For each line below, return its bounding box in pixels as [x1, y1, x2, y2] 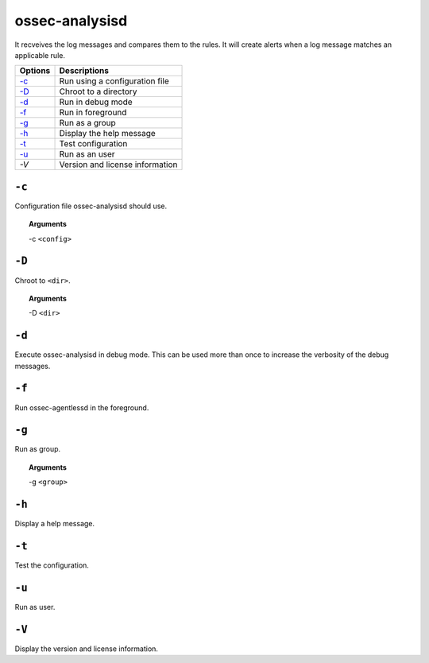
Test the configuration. [14, 560, 89, 570]
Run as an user [59, 149, 115, 160]
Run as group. [14, 444, 61, 454]
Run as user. [14, 602, 56, 611]
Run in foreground [59, 107, 127, 118]
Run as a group [59, 118, 117, 129]
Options [19, 65, 51, 76]
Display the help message [59, 128, 157, 139]
